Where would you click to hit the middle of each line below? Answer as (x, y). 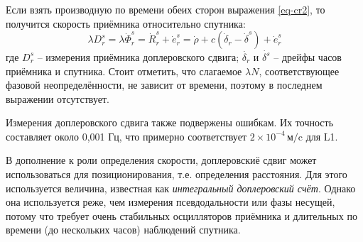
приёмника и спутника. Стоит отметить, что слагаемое (124, 71)
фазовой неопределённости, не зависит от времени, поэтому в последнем (164, 85)
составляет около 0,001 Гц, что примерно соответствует (126, 136)
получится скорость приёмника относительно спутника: (126, 23)
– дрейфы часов (308, 56)
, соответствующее (299, 71)
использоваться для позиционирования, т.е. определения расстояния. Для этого (177, 174)
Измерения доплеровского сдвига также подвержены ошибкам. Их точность (170, 122)
